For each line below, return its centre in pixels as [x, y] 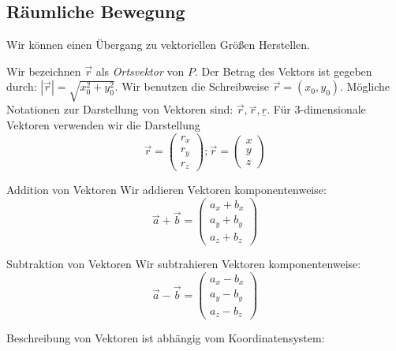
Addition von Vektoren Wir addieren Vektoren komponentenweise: [166, 190]
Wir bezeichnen [44, 71]
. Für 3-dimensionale [316, 109]
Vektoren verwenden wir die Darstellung [103, 124]
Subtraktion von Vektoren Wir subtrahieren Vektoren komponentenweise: [184, 264]
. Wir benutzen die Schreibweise [192, 86]
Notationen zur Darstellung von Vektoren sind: [120, 109]
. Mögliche [365, 86]
